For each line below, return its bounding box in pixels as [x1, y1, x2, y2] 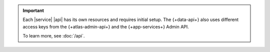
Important [22, 7, 44, 13]
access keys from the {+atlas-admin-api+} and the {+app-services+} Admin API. [22, 23, 189, 29]
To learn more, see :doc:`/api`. [22, 33, 85, 39]
